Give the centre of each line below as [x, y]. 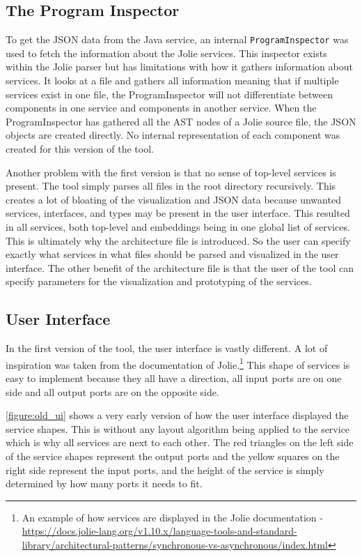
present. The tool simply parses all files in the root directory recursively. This [171, 186]
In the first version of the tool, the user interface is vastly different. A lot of [167, 348]
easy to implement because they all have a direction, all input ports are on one [174, 378]
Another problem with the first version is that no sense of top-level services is [171, 172]
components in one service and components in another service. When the [161, 108]
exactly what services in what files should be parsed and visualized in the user [172, 254]
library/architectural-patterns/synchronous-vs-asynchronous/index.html [175, 544]
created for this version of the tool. [80, 149]
